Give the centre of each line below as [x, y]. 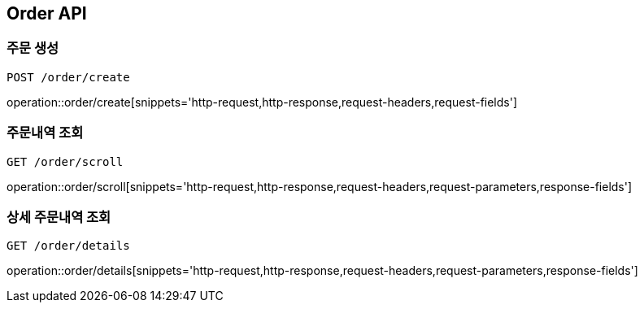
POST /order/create [68, 77]
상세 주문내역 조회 [59, 217]
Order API [47, 13]
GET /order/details [68, 246]
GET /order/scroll [65, 161]
